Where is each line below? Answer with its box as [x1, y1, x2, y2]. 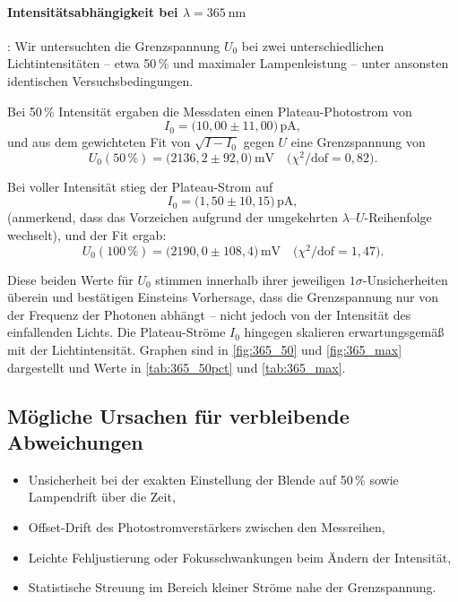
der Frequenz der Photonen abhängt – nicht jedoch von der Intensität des [7, 305, 411, 323]
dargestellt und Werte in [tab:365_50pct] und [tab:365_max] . [7, 357, 346, 376]
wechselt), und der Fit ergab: [7, 226, 167, 245]
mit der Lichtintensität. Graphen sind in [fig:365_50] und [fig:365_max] [7, 340, 402, 359]
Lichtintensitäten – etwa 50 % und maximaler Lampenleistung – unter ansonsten [7, 54, 449, 73]
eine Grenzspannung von [290, 133, 426, 151]
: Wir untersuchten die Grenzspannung [7, 36, 220, 55]
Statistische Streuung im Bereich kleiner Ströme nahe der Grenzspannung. [28, 578, 436, 597]
